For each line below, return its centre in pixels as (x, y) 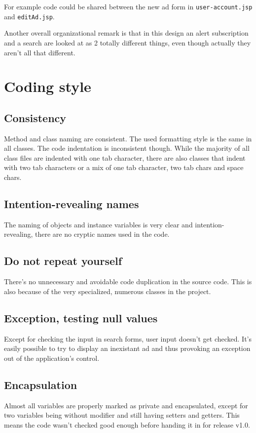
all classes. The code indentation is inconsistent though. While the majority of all (127, 148)
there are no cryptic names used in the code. (102, 234)
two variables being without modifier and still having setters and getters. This (122, 415)
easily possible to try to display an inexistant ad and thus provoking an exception (127, 348)
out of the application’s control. (52, 358)
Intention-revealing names (72, 204)
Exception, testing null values (81, 318)
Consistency (35, 117)
